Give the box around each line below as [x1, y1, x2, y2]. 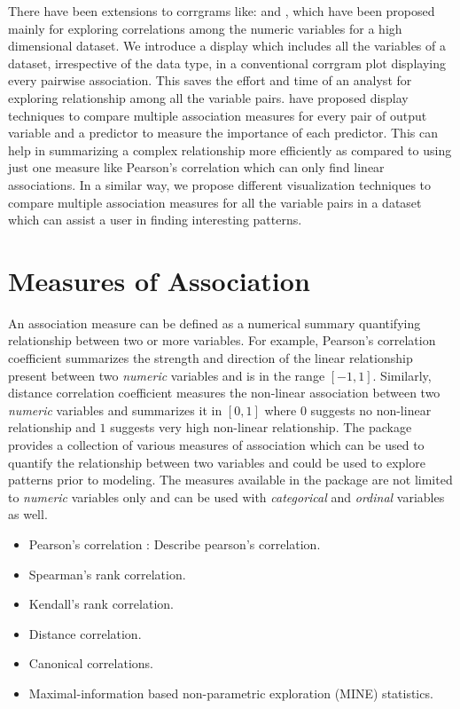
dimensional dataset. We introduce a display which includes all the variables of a [8, 36, 446, 55]
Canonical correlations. [28, 654, 153, 673]
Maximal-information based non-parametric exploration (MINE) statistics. [28, 683, 433, 702]
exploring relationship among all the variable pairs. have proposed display [8, 88, 409, 106]
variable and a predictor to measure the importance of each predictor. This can [8, 123, 438, 142]
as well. [8, 505, 48, 524]
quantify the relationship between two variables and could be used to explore [8, 453, 425, 471]
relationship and [8, 418, 96, 437]
